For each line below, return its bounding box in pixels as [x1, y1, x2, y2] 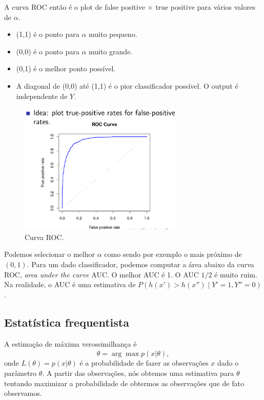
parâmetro [4, 368, 37, 378]
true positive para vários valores [155, 2, 256, 12]
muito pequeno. [89, 29, 137, 39]
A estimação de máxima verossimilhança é [4, 338, 137, 349]
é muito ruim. [214, 269, 257, 279]
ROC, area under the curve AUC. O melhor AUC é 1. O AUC [4, 269, 199, 279]
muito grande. [89, 46, 133, 56]
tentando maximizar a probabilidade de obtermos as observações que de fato [4, 377, 244, 388]
